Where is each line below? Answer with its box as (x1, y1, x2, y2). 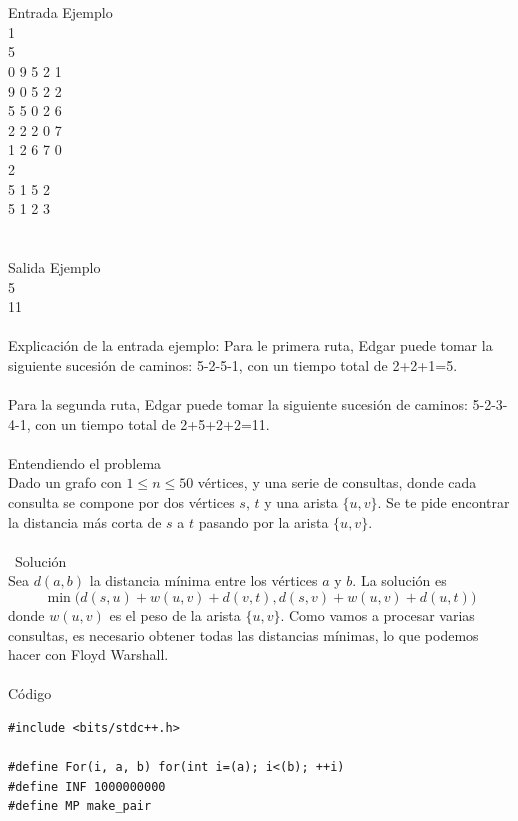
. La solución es (352, 570, 447, 591)
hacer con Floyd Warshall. (8, 644, 169, 665)
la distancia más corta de (8, 511, 162, 532)
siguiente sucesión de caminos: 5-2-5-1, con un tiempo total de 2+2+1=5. (8, 354, 458, 375)
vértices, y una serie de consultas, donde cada (197, 472, 477, 493)
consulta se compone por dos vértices (8, 492, 235, 513)
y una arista (264, 492, 338, 513)
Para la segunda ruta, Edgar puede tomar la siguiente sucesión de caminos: (8, 394, 468, 415)
